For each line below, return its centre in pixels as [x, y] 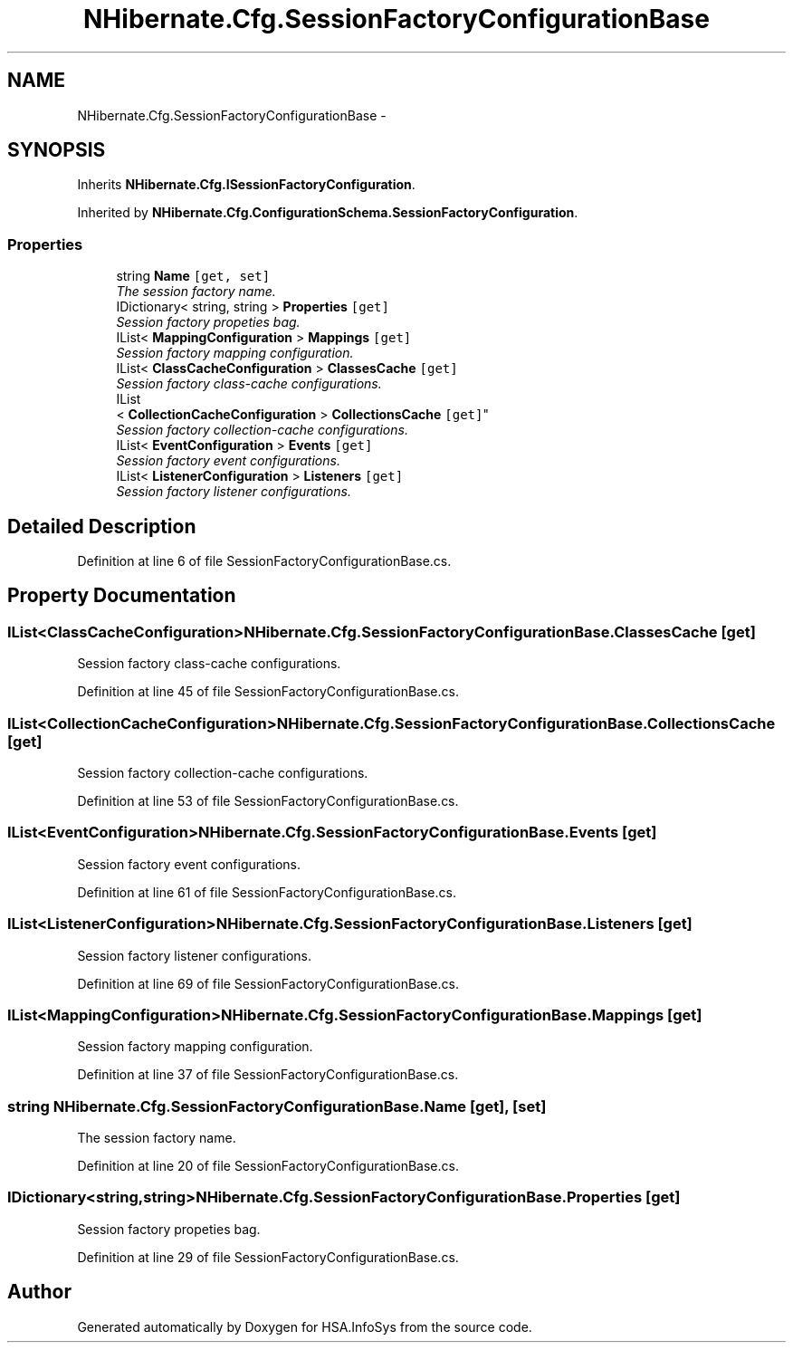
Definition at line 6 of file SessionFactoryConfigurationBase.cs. [264, 561]
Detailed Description [102, 526]
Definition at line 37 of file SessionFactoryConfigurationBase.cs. [268, 1075]
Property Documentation [122, 596]
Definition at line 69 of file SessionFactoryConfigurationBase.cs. [268, 983]
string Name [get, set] [193, 276]
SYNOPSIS [57, 150]
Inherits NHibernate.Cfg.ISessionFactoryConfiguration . [246, 185]
